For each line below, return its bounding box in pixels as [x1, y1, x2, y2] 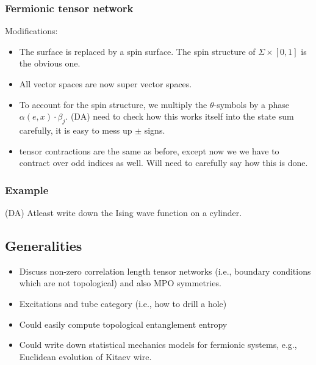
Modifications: [5, 24, 58, 37]
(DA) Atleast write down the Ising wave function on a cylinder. [5, 206, 242, 219]
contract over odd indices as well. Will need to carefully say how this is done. [19, 156, 308, 169]
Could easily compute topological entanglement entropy [19, 317, 228, 330]
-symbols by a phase [214, 98, 290, 110]
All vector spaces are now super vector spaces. [19, 78, 192, 90]
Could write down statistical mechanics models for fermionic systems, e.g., [19, 338, 297, 351]
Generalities [5, 236, 82, 255]
